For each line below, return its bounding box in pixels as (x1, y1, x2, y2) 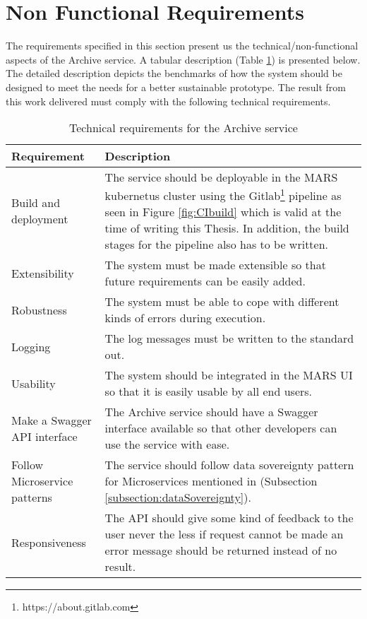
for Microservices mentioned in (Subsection (104, 473, 318, 490)
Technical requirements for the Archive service (69, 119, 298, 136)
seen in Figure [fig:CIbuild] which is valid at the (104, 204, 342, 220)
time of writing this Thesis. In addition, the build (104, 220, 349, 237)
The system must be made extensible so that (104, 257, 326, 273)
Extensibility (11, 264, 74, 281)
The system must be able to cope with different (104, 293, 339, 310)
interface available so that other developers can (104, 420, 337, 437)
